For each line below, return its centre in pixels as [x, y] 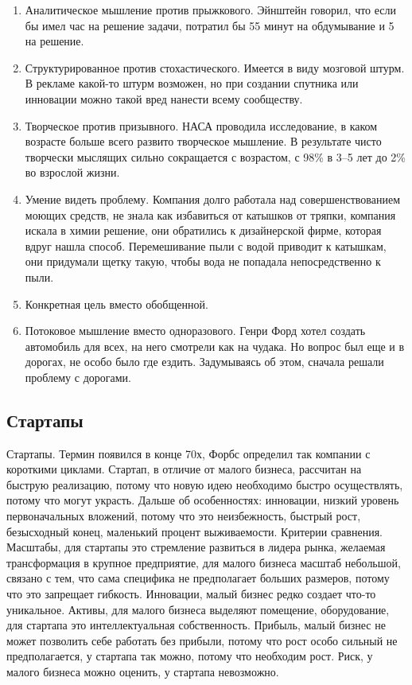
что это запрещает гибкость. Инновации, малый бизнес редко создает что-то [191, 594]
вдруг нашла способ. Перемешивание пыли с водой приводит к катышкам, [206, 245]
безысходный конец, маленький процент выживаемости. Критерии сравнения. [194, 531]
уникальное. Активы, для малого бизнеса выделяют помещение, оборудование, [198, 609]
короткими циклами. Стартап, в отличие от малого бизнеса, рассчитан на [184, 469]
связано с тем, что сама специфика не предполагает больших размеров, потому [198, 578]
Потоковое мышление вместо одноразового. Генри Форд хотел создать [195, 331]
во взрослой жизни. [72, 172]
